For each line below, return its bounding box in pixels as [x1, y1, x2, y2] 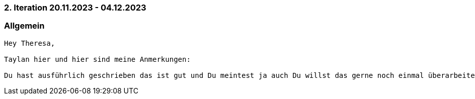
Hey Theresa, [4, 39, 55, 47]
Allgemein [4, 21, 45, 31]
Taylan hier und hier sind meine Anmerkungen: [4, 55, 191, 63]
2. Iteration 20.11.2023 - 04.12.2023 [4, 3, 146, 13]
